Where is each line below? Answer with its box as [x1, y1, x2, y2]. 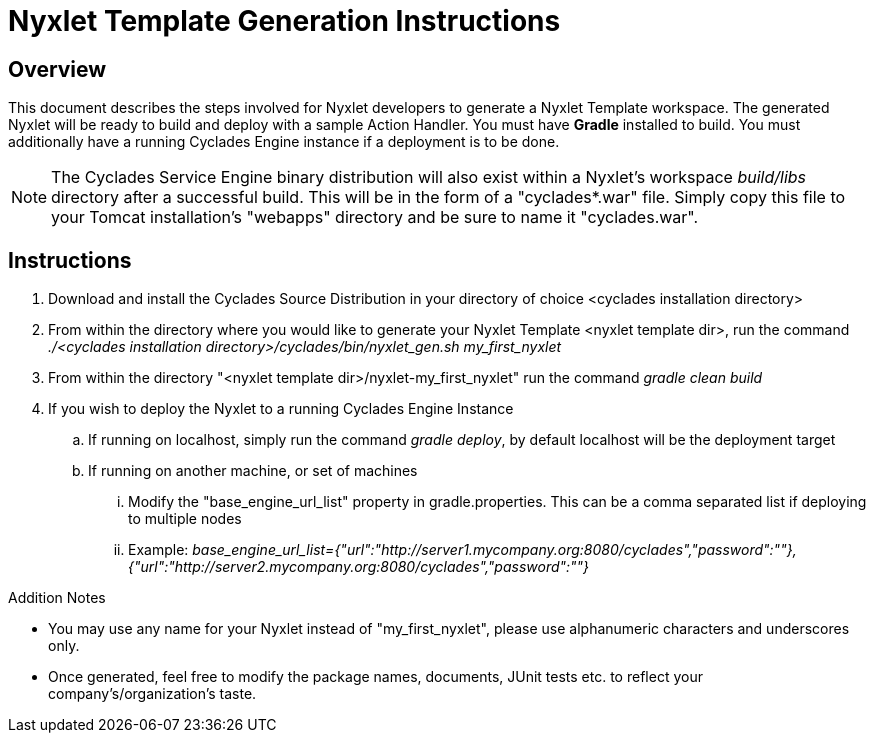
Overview [8, 56, 107, 82]
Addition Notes [8, 589, 106, 607]
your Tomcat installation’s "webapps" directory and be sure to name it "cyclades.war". [51, 207, 699, 228]
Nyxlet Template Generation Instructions [8, 4, 561, 38]
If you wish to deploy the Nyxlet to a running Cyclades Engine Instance [48, 400, 514, 418]
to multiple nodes [128, 510, 242, 528]
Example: [128, 541, 189, 559]
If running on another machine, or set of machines [88, 462, 418, 480]
